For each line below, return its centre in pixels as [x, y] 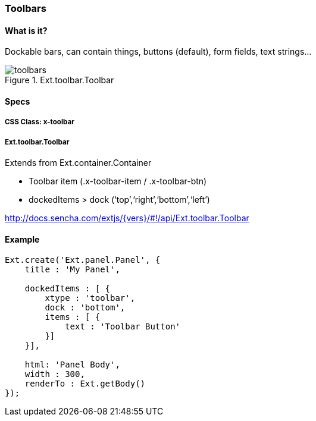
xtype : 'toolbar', [90, 298]
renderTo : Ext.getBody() [85, 384]
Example [22, 239]
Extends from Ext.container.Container [78, 163]
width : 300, [55, 374]
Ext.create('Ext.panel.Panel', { [83, 260]
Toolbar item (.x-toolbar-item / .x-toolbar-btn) [118, 181]
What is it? [26, 30]
